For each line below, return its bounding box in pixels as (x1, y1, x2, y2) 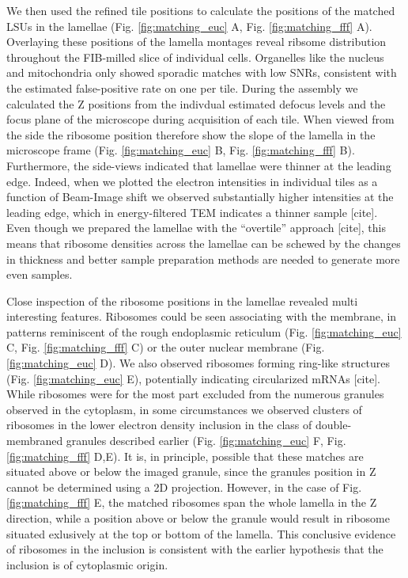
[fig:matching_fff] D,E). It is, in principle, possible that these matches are (6, 447, 364, 464)
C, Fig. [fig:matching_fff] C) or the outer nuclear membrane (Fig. (6, 339, 325, 356)
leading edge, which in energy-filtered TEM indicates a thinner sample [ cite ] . (6, 203, 378, 220)
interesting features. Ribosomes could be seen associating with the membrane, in (6, 308, 397, 325)
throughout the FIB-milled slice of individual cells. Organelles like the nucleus (6, 48, 384, 65)
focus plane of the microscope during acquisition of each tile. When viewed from (6, 111, 395, 127)
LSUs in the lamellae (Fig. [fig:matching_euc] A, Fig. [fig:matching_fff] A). (6, 17, 372, 34)
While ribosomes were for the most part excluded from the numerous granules (6, 386, 384, 402)
